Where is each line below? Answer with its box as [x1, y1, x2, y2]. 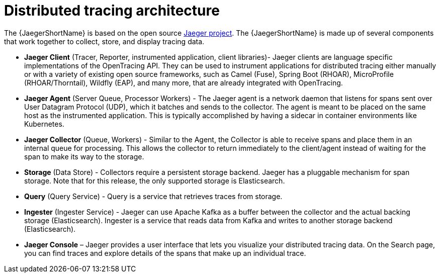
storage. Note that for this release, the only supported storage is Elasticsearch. [24, 176, 285, 185]
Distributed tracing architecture [4, 2, 220, 19]
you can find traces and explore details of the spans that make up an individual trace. [24, 248, 306, 257]
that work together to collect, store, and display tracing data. [4, 37, 205, 46]
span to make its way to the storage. [24, 152, 144, 161]
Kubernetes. [24, 119, 64, 128]
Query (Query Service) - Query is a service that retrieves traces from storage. [24, 192, 283, 201]
